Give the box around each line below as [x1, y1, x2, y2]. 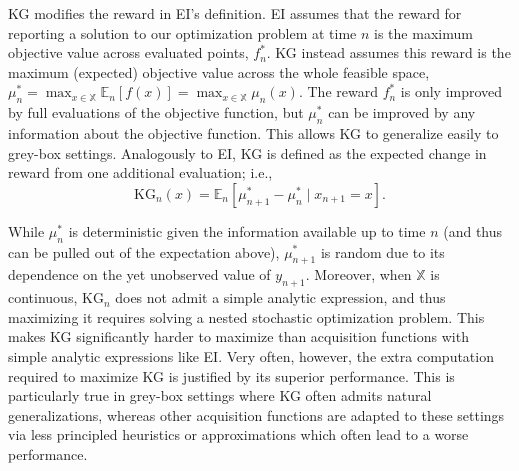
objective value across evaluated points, [8, 42, 249, 63]
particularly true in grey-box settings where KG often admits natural [8, 385, 432, 406]
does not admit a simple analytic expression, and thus [115, 287, 446, 308]
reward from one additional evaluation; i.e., [8, 162, 273, 183]
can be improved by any [328, 102, 476, 123]
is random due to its [320, 241, 445, 262]
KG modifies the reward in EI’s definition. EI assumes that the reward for [8, 3, 462, 23]
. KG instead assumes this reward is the [266, 42, 511, 63]
